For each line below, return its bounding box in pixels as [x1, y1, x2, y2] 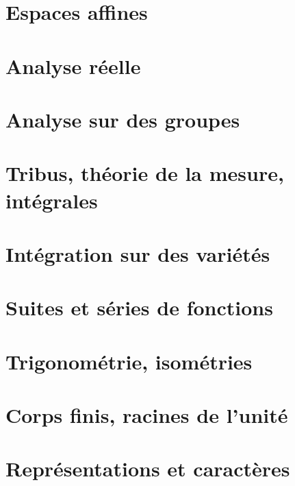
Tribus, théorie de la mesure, [5, 159, 284, 187]
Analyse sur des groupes [5, 105, 240, 133]
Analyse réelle [5, 51, 141, 80]
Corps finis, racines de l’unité [5, 401, 288, 428]
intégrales [5, 186, 98, 214]
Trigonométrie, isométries [5, 347, 253, 375]
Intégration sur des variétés [5, 239, 270, 267]
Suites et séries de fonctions [5, 293, 273, 321]
